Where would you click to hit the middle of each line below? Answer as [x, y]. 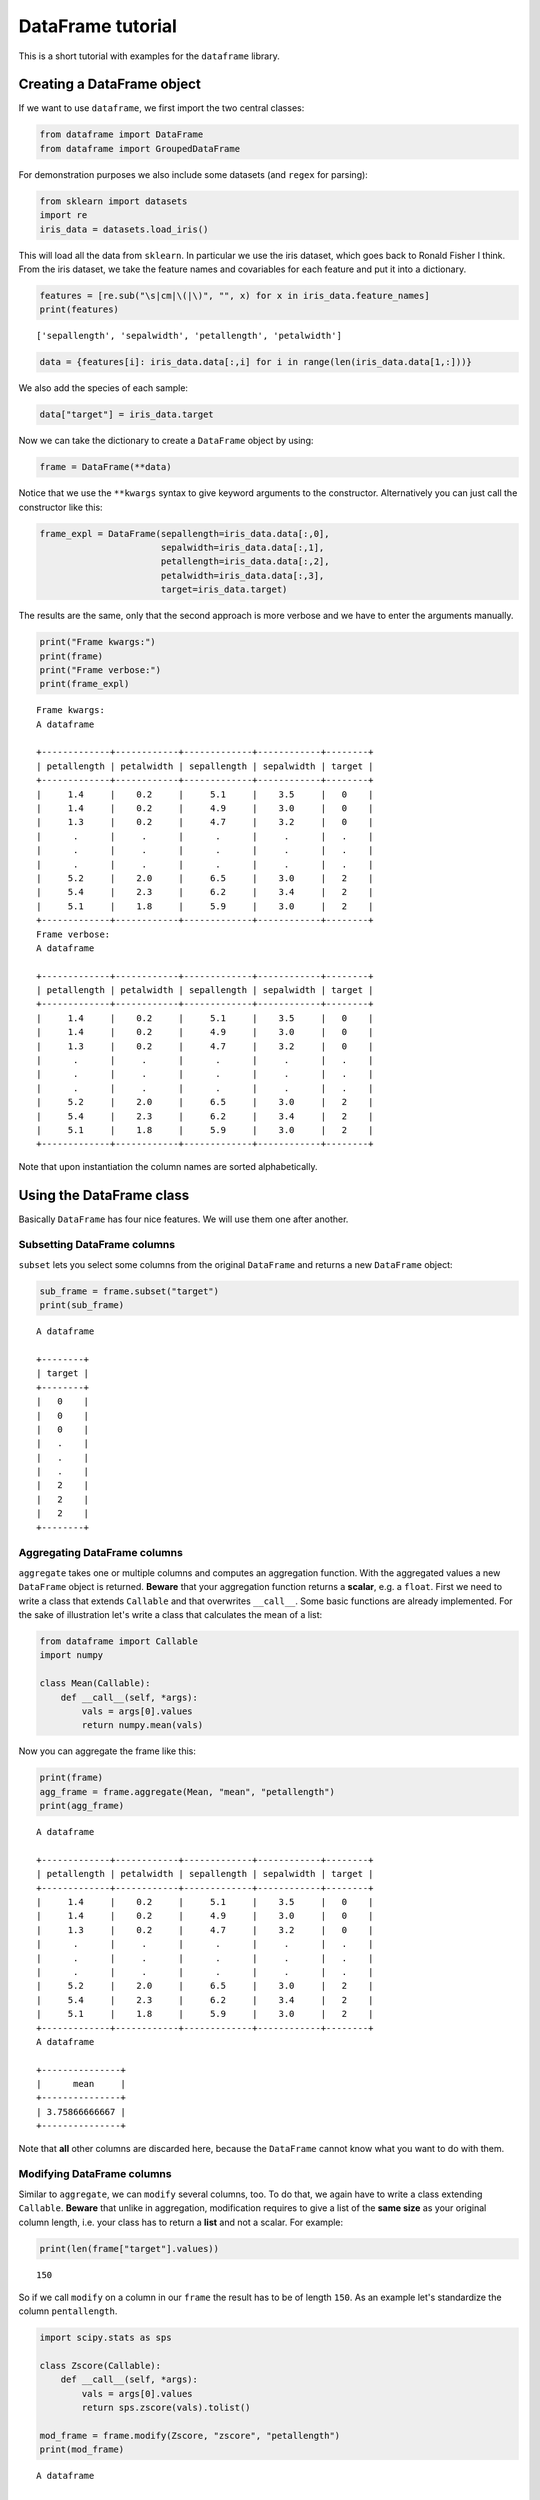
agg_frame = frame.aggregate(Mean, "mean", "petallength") [187, 1791]
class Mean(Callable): [95, 1683]
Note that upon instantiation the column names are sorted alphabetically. [168, 1166]
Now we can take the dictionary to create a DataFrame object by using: [166, 441]
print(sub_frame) [82, 1305]
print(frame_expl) [84, 684]
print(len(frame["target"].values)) [129, 2248]
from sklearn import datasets [113, 201]
